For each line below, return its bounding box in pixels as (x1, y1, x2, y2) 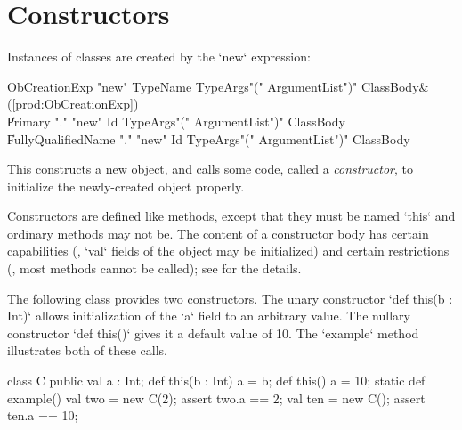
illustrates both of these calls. (7, 341, 168, 360)
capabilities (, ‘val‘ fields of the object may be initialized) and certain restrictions (7, 241, 450, 260)
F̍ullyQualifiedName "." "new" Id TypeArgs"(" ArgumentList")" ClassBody (7, 129, 410, 148)
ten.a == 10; (7, 406, 78, 425)
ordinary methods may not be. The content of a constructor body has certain (7, 223, 429, 242)
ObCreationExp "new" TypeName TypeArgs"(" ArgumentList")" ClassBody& (7, 77, 429, 95)
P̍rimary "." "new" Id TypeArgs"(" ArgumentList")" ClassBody (7, 111, 345, 130)
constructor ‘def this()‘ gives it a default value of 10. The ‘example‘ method (7, 323, 419, 342)
